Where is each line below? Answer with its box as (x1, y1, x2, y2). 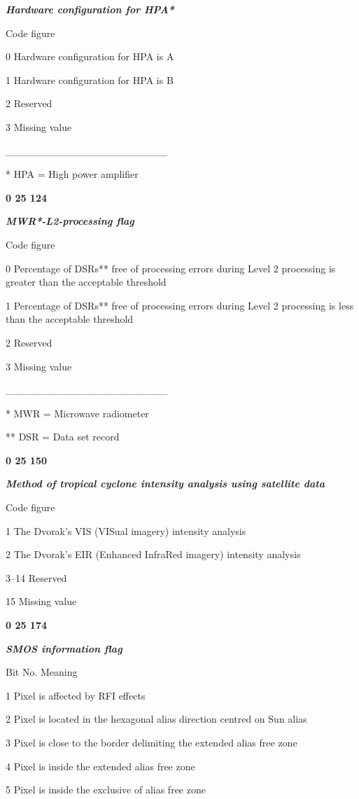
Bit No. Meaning (6, 665, 78, 679)
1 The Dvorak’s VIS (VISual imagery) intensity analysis (6, 523, 246, 538)
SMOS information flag (6, 641, 122, 655)
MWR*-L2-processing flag (6, 214, 134, 228)
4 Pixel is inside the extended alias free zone (6, 758, 195, 773)
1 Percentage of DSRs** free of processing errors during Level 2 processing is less (6, 298, 354, 312)
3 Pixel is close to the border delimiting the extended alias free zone (6, 735, 297, 749)
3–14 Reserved (6, 570, 67, 585)
